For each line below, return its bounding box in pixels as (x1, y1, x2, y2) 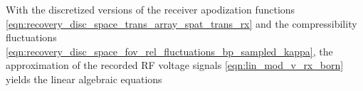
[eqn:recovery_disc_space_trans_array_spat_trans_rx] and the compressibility (6, 16, 357, 31)
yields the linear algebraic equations (6, 71, 162, 86)
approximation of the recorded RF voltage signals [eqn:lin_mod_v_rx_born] (6, 58, 344, 73)
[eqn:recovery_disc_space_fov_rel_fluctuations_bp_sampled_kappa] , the (6, 43, 333, 58)
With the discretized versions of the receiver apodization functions (6, 2, 295, 16)
